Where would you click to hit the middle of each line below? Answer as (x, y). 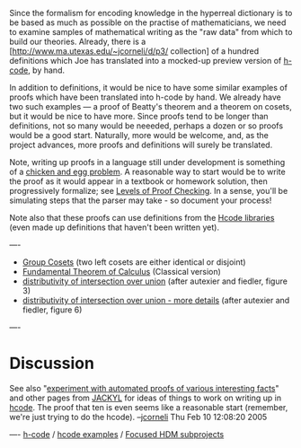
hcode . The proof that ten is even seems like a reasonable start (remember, (149, 407)
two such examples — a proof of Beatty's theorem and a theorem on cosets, (150, 106)
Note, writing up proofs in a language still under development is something (147, 162)
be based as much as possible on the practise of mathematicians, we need (148, 22)
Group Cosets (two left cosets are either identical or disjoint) (134, 262)
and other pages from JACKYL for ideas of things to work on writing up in (145, 398)
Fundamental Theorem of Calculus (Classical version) (122, 272)
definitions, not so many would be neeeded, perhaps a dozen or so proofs (146, 126)
